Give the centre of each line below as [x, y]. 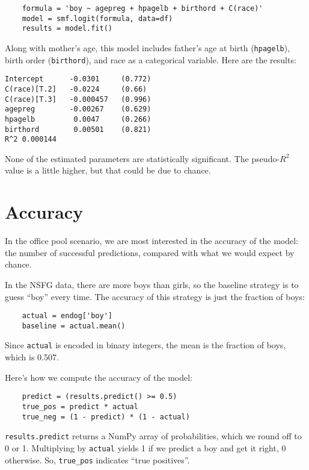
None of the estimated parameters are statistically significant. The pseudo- [142, 158]
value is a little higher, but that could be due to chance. [108, 170]
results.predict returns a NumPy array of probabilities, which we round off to [153, 436]
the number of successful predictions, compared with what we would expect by [150, 252]
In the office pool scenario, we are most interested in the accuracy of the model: [151, 241]
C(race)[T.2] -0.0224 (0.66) [76, 89]
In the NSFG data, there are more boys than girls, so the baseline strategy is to [152, 284]
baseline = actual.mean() [74, 326]
